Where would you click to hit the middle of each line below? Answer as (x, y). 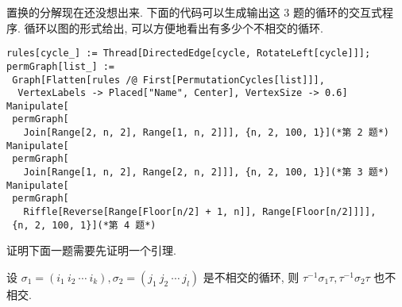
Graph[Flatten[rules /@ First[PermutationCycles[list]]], (168, 80)
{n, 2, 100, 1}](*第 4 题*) (84, 225)
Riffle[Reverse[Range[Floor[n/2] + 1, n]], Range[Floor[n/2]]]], (200, 212)
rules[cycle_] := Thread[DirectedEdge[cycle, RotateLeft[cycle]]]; (189, 54)
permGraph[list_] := (61, 66)
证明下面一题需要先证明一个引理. (91, 250)
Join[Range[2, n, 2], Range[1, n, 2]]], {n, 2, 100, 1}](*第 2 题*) (206, 133)
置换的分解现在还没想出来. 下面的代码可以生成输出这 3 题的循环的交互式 (194, 12)
